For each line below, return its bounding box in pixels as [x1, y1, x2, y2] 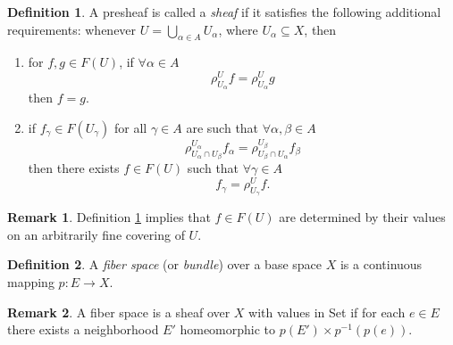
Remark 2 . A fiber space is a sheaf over [7, 302, 231, 321]
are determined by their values [279, 208, 446, 226]
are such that [186, 118, 259, 136]
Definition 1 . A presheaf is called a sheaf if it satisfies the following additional [7, 3, 441, 21]
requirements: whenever [7, 20, 137, 38]
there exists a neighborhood [7, 320, 159, 339]
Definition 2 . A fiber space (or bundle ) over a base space [7, 255, 323, 274]
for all [114, 118, 147, 136]
